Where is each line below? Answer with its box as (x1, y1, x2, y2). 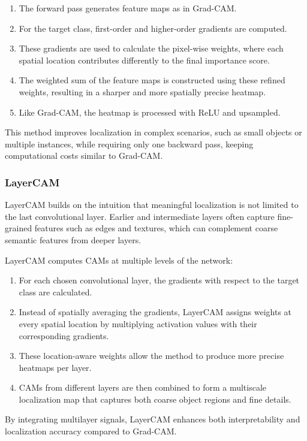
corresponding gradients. (19, 329, 109, 342)
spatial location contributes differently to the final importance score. (19, 53, 270, 66)
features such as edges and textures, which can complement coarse (34, 222, 278, 234)
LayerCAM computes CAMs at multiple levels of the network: (5, 253, 233, 266)
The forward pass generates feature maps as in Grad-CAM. (19, 2, 237, 14)
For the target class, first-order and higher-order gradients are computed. (19, 22, 287, 34)
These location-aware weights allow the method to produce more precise (19, 349, 284, 362)
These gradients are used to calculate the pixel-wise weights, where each (19, 42, 284, 55)
